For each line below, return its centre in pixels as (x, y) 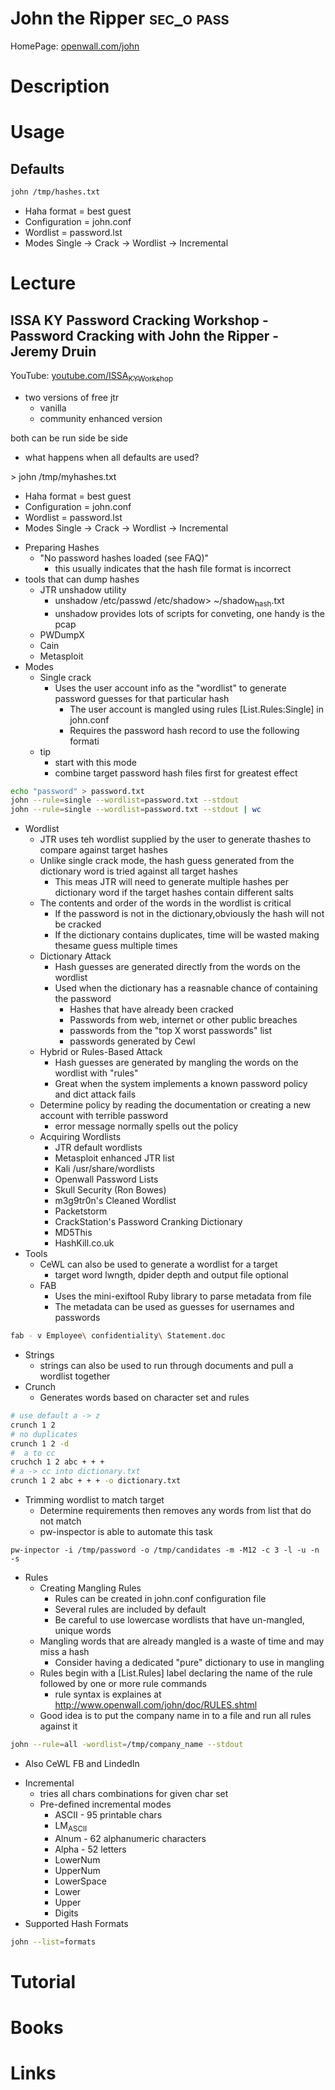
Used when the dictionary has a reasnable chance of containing (186, 988)
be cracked (78, 924)
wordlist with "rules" (96, 1073)
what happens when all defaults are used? (112, 457)
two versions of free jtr (72, 397)
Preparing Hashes (62, 547)
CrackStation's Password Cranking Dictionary (148, 1222)
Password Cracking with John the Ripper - (145, 335)
